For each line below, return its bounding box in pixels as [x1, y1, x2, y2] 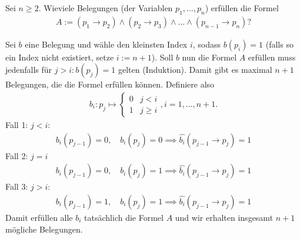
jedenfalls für [5, 63, 52, 76]
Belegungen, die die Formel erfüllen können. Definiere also [5, 78, 215, 90]
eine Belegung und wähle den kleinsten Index [25, 38, 188, 50]
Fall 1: [5, 119, 28, 131]
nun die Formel [182, 51, 237, 63]
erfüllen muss [248, 51, 296, 63]
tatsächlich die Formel [84, 211, 164, 223]
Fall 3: [5, 180, 28, 193]
